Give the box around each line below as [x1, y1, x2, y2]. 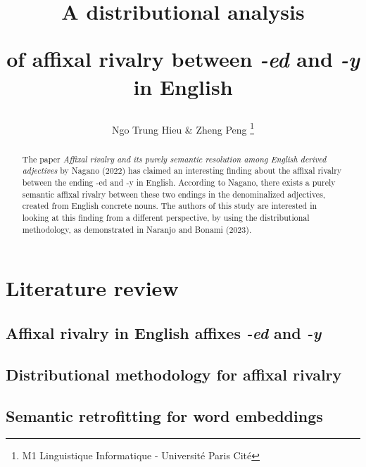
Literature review [6, 274, 179, 302]
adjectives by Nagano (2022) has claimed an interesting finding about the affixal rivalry [22, 165, 342, 177]
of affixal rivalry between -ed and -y [6, 44, 360, 74]
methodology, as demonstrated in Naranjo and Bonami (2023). [22, 223, 252, 235]
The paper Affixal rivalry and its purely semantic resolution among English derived [22, 153, 327, 165]
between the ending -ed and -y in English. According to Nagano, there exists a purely [22, 177, 336, 188]
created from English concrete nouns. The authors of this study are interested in [22, 200, 317, 212]
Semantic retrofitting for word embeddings [6, 404, 323, 426]
